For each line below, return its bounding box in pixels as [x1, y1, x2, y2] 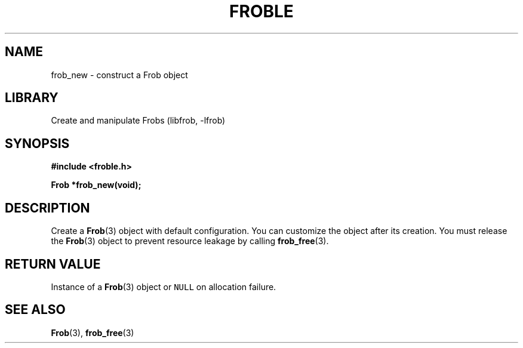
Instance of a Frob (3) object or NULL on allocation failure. [51, 281, 276, 292]
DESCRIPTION [5, 200, 90, 215]
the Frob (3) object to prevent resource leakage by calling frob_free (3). [51, 236, 329, 247]
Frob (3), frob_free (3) [51, 327, 134, 338]
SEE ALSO [5, 302, 66, 318]
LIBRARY [5, 90, 59, 106]
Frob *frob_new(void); [51, 180, 141, 190]
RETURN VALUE [5, 256, 101, 272]
